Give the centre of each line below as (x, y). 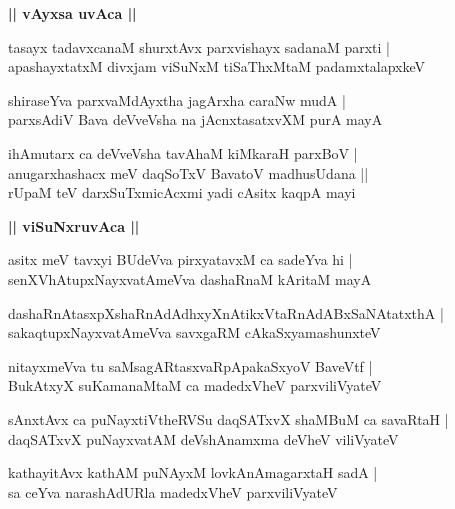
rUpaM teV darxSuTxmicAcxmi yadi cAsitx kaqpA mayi (182, 192)
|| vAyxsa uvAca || (72, 13)
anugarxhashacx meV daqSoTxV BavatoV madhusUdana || (188, 172)
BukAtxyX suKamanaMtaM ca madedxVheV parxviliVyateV (195, 385)
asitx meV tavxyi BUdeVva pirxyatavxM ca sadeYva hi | (180, 259)
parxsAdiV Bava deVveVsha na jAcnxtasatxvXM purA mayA (195, 119)
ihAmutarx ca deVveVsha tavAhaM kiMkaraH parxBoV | (183, 152)
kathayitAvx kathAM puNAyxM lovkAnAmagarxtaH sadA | (193, 472)
